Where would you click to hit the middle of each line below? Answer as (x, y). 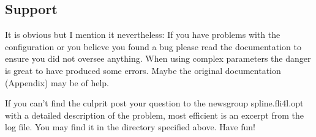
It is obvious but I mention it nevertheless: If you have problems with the (143, 35)
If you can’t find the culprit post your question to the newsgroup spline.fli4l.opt (154, 103)
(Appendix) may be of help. (57, 82)
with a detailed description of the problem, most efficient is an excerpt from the (155, 115)
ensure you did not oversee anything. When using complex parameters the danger (158, 58)
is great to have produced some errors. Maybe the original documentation (143, 70)
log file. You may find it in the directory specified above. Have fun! (130, 127)
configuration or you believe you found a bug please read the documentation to (153, 46)
